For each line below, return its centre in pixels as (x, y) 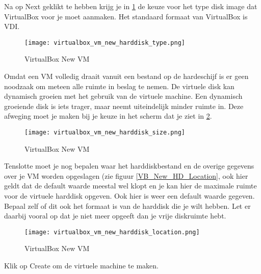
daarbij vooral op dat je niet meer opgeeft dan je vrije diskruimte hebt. (115, 216)
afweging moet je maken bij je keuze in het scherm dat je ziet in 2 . (108, 116)
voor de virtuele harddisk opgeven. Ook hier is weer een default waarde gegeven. (129, 196)
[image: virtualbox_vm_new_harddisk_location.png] (112, 232)
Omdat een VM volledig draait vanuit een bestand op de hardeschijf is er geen (126, 76)
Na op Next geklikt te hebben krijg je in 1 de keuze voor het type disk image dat (131, 6)
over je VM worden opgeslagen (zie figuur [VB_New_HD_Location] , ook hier (126, 175)
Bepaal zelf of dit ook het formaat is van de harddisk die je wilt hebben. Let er (127, 205)
